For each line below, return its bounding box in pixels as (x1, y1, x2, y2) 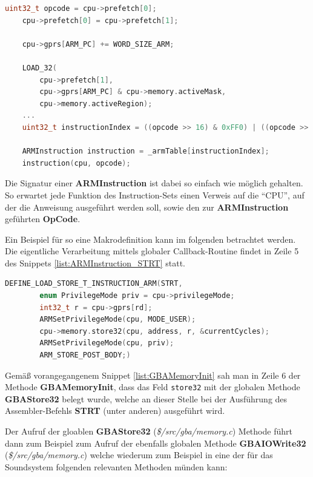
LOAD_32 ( (22, 63, 57, 72)
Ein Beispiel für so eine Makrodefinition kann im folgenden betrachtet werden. (5, 232, 296, 245)
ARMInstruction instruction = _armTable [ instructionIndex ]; (22, 147, 269, 156)
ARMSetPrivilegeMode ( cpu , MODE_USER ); (39, 315, 196, 324)
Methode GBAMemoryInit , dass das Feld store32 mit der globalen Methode (5, 381, 300, 393)
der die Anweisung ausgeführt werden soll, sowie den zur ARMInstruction (5, 200, 289, 213)
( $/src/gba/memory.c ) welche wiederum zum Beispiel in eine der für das (5, 448, 273, 461)
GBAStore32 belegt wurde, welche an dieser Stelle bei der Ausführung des (5, 392, 288, 405)
